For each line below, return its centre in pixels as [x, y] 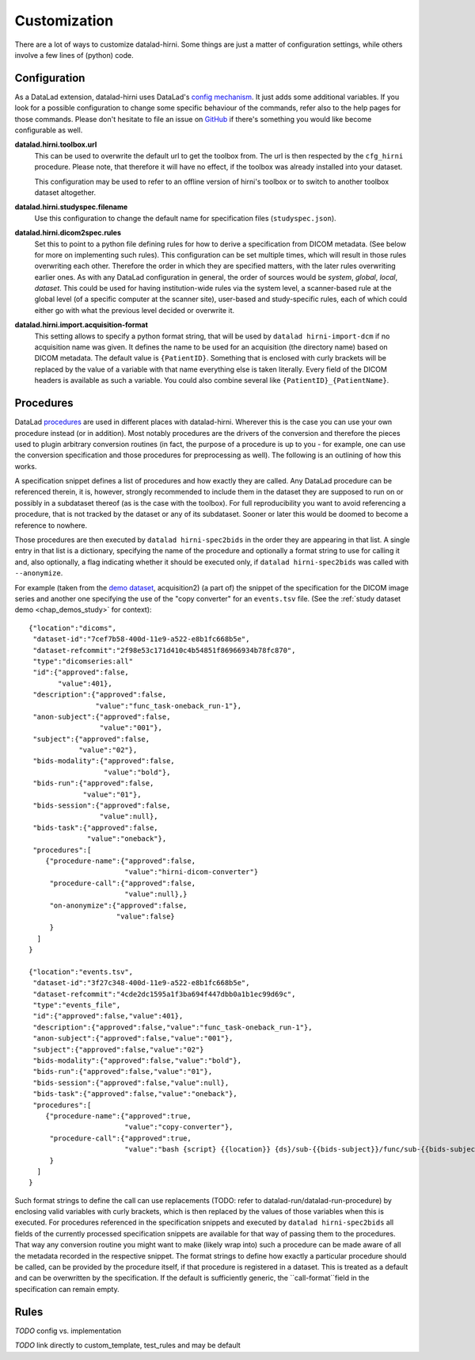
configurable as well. [49, 130]
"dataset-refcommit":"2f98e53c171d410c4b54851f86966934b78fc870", [164, 650]
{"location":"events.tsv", [81, 972]
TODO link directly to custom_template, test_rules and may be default [127, 1345]
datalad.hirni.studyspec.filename [71, 207]
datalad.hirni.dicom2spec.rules [68, 233]
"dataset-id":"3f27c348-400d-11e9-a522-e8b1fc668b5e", [141, 983]
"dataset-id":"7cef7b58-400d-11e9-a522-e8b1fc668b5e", [141, 639]
